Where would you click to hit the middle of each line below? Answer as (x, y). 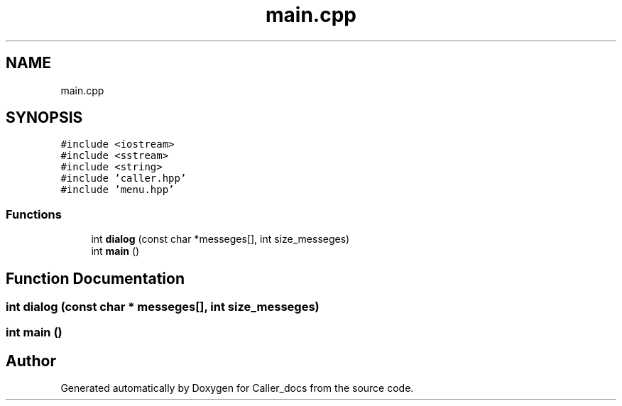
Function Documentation (95, 278)
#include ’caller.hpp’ (124, 179)
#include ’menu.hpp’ (118, 190)
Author (31, 361)
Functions (34, 214)
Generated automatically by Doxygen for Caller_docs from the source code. (237, 388)
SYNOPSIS (44, 118)
